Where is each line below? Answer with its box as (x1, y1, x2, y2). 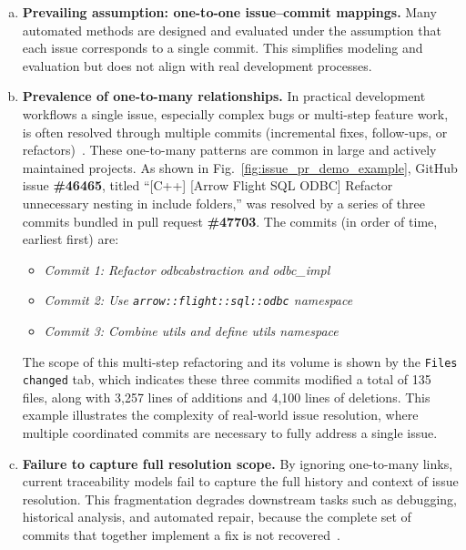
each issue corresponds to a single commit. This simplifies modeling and (22, 38, 423, 57)
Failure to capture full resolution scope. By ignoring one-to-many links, (22, 453, 453, 473)
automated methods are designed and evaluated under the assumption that (22, 20, 441, 39)
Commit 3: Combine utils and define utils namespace (44, 321, 339, 340)
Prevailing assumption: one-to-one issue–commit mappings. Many (22, 3, 437, 21)
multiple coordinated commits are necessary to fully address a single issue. (22, 423, 438, 443)
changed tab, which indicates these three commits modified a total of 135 (22, 370, 431, 389)
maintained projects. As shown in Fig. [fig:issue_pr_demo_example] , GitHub (22, 158, 458, 177)
